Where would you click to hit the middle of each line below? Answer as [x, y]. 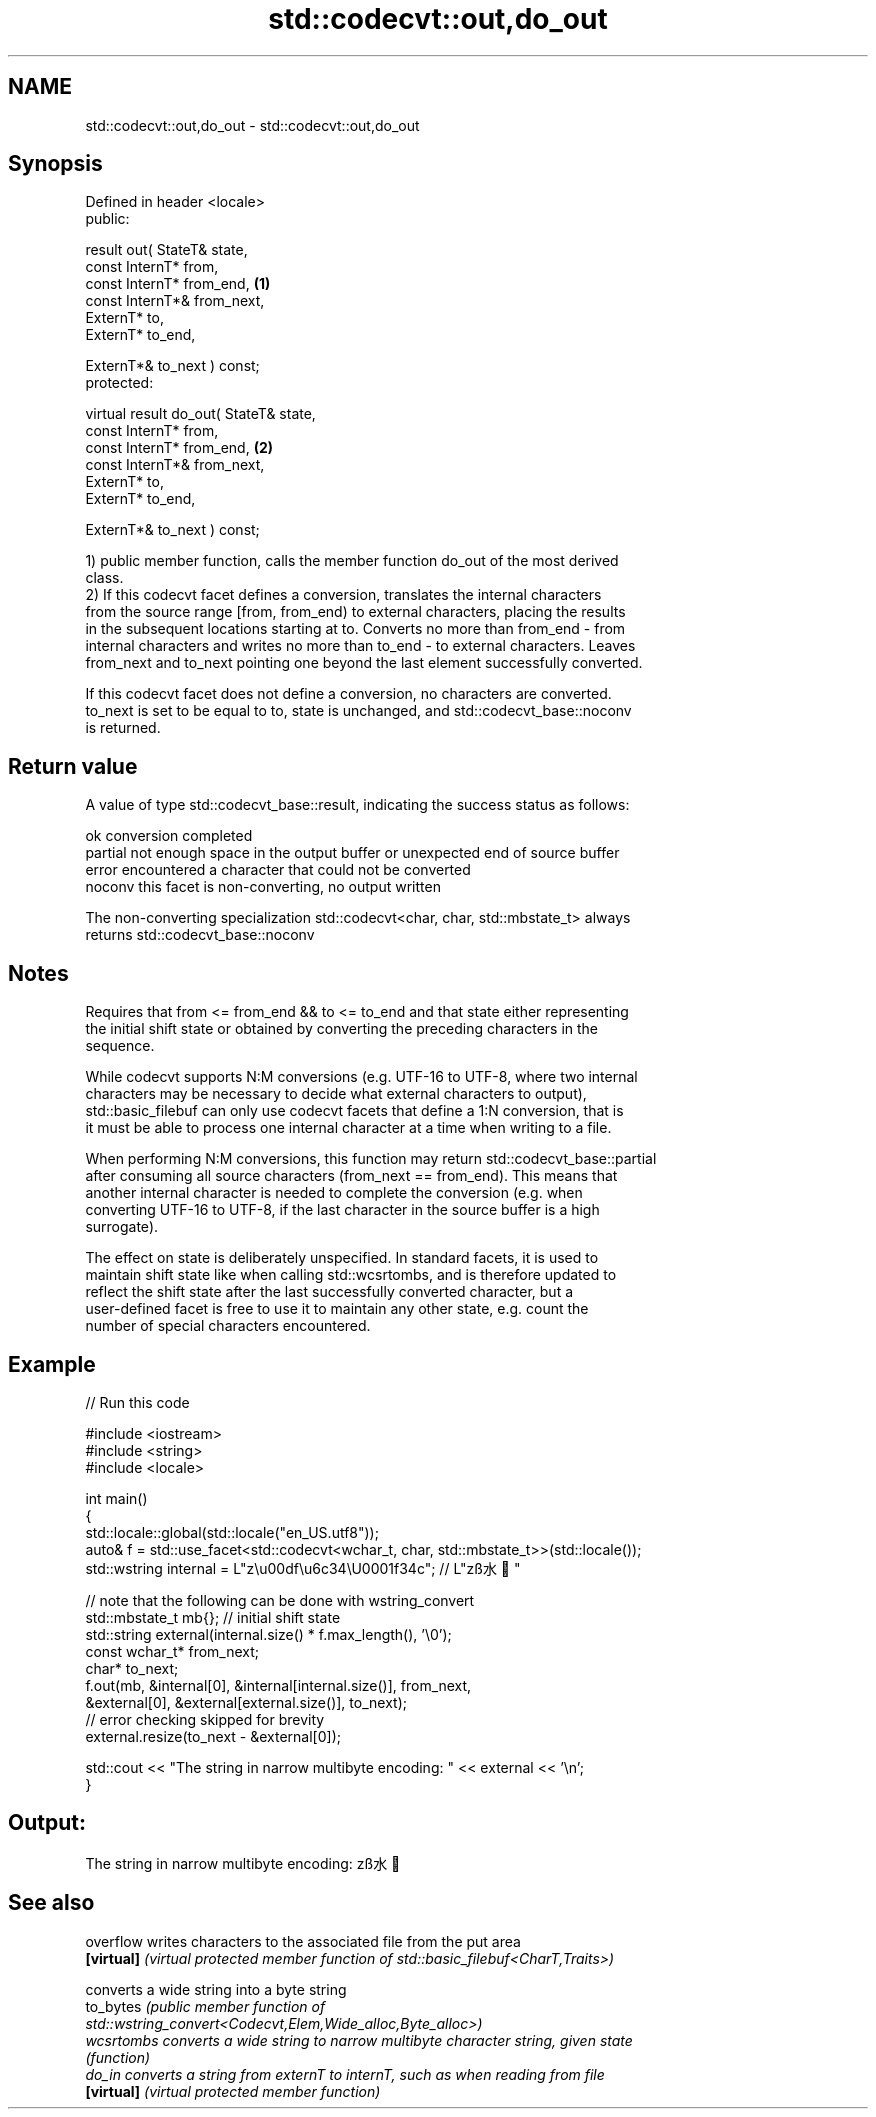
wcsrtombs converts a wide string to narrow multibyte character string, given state [359, 2040]
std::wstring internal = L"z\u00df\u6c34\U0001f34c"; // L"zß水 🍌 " [303, 1568]
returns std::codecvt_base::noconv [200, 935]
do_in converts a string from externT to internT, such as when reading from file [345, 2074]
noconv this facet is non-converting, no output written [263, 887]
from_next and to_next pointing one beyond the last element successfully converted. [364, 663]
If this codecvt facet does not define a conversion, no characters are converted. [348, 694]
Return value [73, 766]
